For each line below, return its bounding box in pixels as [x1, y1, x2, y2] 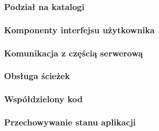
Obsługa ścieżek [4, 70, 70, 82]
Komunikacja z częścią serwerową [4, 46, 143, 59]
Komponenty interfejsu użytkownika [4, 23, 155, 36]
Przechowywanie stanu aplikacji [4, 116, 136, 128]
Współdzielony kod [4, 93, 83, 105]
